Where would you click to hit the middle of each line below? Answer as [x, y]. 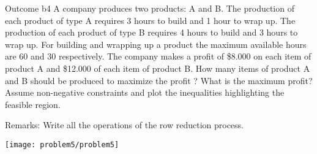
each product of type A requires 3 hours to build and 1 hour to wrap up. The [150, 20]
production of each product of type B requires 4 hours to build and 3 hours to [151, 32]
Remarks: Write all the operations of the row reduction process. [125, 125]
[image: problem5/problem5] [62, 144]
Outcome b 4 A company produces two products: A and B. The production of [150, 8]
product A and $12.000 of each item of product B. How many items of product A [158, 68]
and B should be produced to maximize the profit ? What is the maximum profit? [159, 80]
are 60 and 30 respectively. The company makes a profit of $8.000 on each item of [158, 56]
